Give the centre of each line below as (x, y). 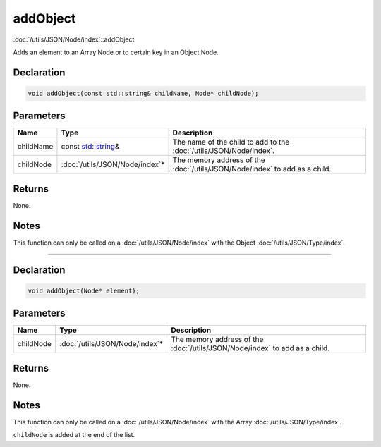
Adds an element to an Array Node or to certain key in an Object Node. (116, 52)
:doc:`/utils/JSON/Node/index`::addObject (74, 39)
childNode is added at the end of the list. (74, 435)
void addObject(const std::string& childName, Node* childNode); (143, 93)
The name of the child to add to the (231, 142)
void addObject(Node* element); (84, 290)
